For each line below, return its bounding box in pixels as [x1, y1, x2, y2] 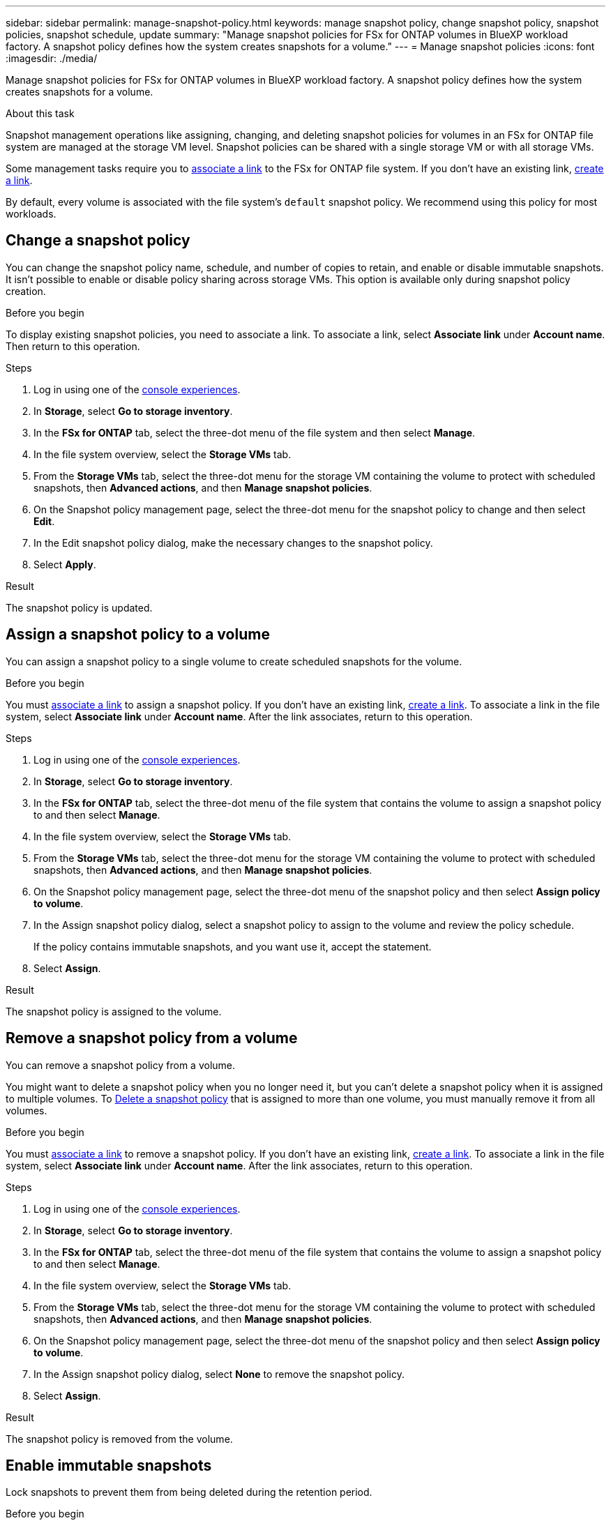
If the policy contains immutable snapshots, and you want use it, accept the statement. [33, 940, 432, 953]
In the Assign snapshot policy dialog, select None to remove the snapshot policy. [33, 1367, 405, 1380]
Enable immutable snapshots [6, 1456, 212, 1474]
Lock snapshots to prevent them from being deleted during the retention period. [6, 1486, 372, 1499]
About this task [6, 107, 75, 119]
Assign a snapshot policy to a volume [6, 626, 270, 644]
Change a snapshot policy [6, 232, 190, 250]
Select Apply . [33, 558, 96, 570]
